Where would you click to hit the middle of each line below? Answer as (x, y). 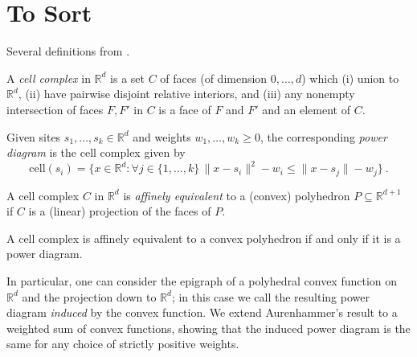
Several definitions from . (68, 51)
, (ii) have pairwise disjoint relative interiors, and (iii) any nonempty (186, 94)
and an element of (306, 109)
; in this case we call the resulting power (270, 296)
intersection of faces (55, 109)
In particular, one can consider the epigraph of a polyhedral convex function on (202, 281)
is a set (128, 78)
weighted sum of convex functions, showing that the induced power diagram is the (208, 328)
